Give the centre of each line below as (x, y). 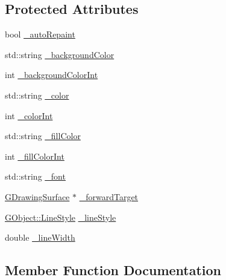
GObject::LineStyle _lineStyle (61, 217)
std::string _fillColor (43, 136)
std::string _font (35, 176)
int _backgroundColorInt (52, 75)
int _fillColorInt (35, 156)
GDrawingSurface (37, 196)
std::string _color (37, 95)
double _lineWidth (40, 237)
